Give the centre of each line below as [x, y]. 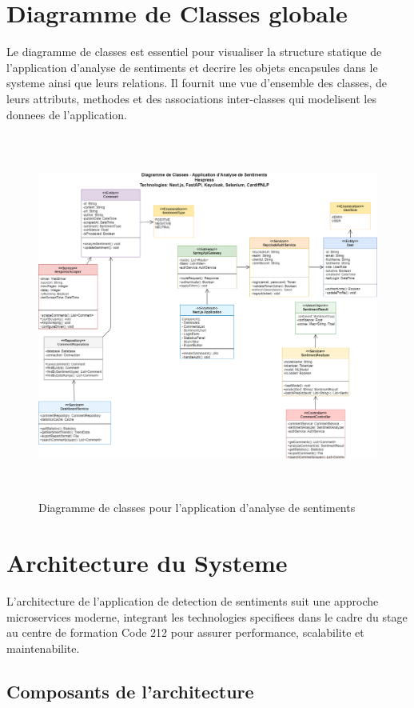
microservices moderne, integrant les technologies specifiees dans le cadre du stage [207, 616]
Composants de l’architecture [130, 691]
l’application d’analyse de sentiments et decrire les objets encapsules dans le [192, 67]
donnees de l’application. [67, 114]
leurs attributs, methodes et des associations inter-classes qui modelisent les [191, 98]
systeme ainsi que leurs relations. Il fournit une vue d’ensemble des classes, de [197, 83]
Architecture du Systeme [147, 562]
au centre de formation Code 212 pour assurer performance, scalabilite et [185, 632]
